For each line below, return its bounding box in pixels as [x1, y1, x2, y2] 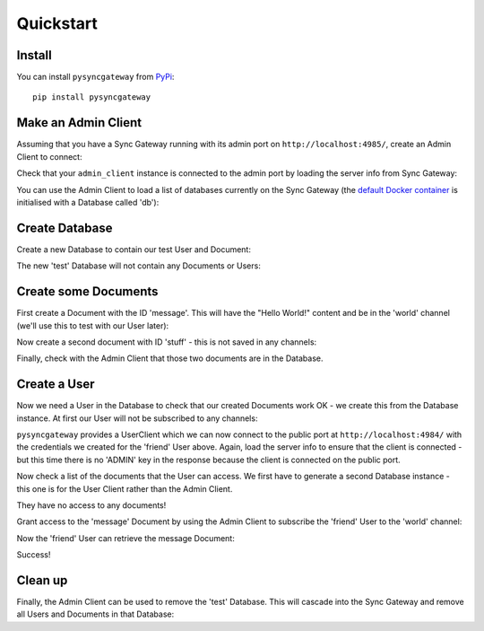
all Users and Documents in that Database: [16, 609, 175, 619]
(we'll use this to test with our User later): [16, 320, 169, 331]
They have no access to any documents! [16, 499, 167, 511]
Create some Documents [16, 284, 159, 300]
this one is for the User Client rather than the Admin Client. [16, 483, 233, 494]
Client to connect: [16, 151, 82, 162]
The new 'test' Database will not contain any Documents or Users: [16, 260, 262, 271]
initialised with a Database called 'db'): [16, 197, 160, 207]
